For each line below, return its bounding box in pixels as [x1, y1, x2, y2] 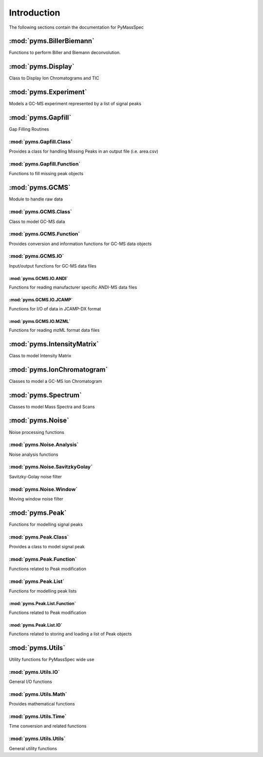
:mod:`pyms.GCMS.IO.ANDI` [9, 275, 68, 281]
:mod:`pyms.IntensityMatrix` [9, 340, 99, 348]
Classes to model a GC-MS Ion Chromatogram [9, 378, 102, 384]
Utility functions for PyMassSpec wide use [9, 657, 94, 663]
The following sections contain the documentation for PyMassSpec [9, 24, 144, 30]
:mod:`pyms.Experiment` [9, 88, 87, 96]
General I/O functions [9, 679, 52, 685]
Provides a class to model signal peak [9, 544, 85, 550]
